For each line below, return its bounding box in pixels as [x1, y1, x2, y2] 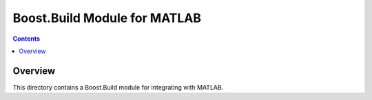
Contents [12, 34, 41, 43]
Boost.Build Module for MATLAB [12, 10, 202, 26]
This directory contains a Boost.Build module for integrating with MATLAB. [12, 83, 224, 91]
